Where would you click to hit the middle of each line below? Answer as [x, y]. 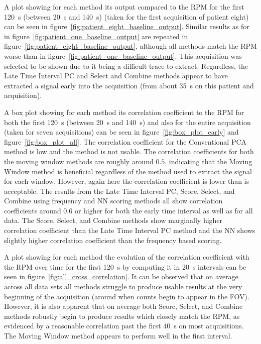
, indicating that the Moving [209, 161]
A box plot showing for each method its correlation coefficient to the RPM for [124, 112]
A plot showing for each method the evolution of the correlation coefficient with [127, 257]
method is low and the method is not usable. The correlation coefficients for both [129, 151]
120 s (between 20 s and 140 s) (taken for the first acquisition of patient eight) [126, 16]
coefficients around [33, 210]
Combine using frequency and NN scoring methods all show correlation [113, 201]
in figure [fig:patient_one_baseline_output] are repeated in [96, 36]
